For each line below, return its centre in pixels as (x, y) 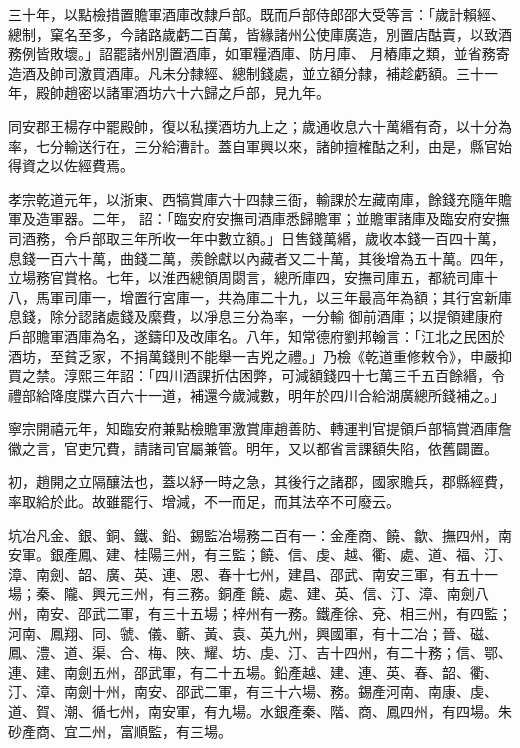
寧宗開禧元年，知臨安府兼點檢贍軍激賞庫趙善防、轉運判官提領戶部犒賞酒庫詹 (260, 428)
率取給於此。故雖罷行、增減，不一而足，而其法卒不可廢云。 (204, 501)
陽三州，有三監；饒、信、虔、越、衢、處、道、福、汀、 (329, 554)
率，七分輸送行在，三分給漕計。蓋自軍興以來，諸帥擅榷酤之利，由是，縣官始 (260, 145)
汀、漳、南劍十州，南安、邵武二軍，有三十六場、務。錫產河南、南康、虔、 (253, 691)
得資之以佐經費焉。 (71, 165)
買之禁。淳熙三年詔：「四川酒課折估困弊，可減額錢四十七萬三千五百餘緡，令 (256, 375)
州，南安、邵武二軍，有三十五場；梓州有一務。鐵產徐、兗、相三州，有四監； (260, 613)
